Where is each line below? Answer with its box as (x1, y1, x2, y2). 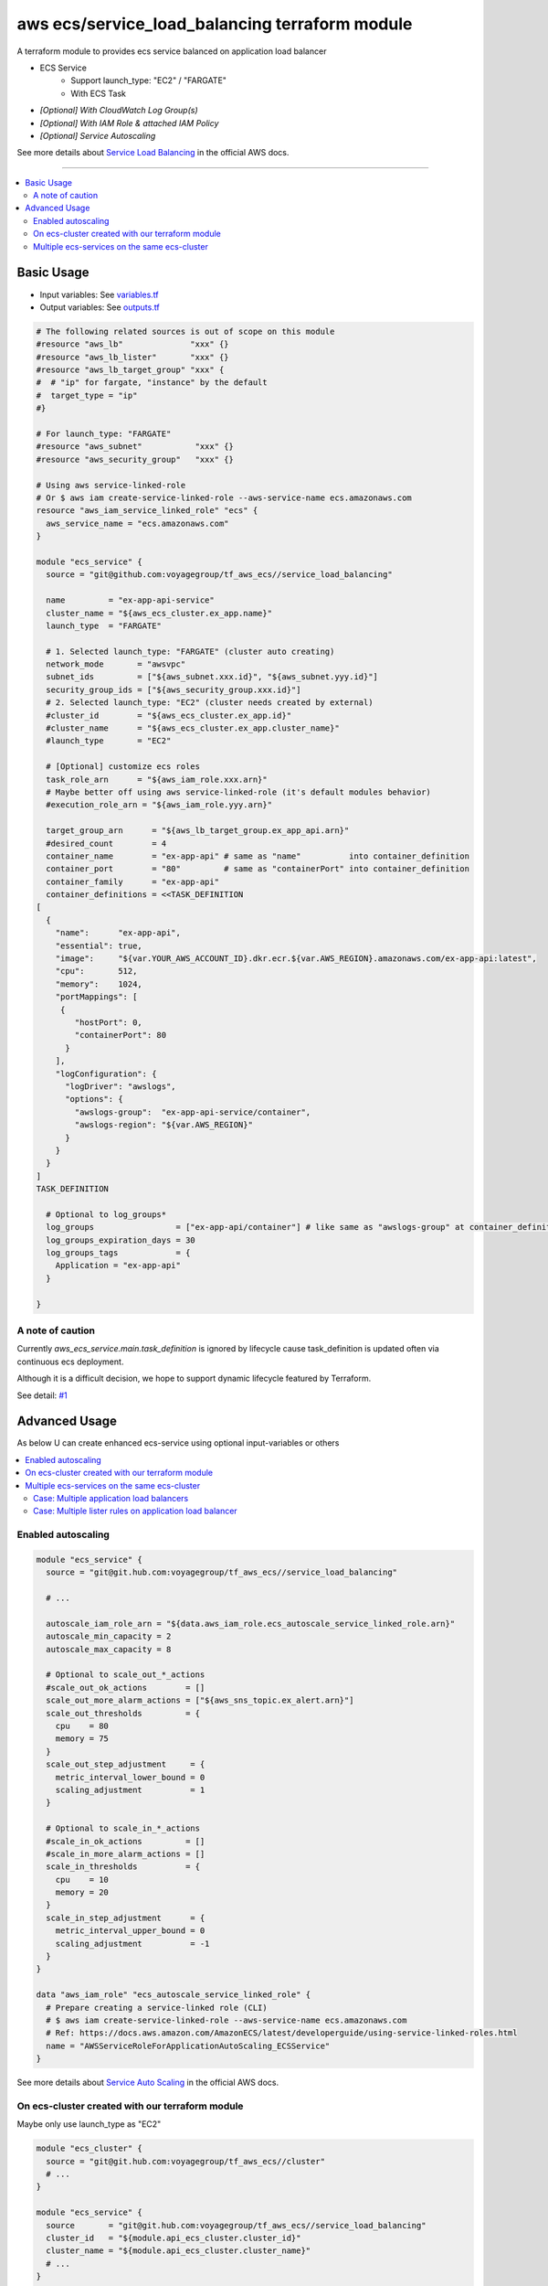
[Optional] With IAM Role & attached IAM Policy (39, 117, 219, 128)
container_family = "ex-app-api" (46, 876, 219, 887)
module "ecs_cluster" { (36, 2143, 143, 2153)
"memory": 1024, (55, 978, 143, 989)
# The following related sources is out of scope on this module (36, 326, 335, 336)
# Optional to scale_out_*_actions (46, 1670, 205, 1680)
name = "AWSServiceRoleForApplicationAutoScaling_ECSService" (46, 2040, 331, 2051)
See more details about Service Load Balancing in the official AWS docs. (16, 147, 290, 158)
